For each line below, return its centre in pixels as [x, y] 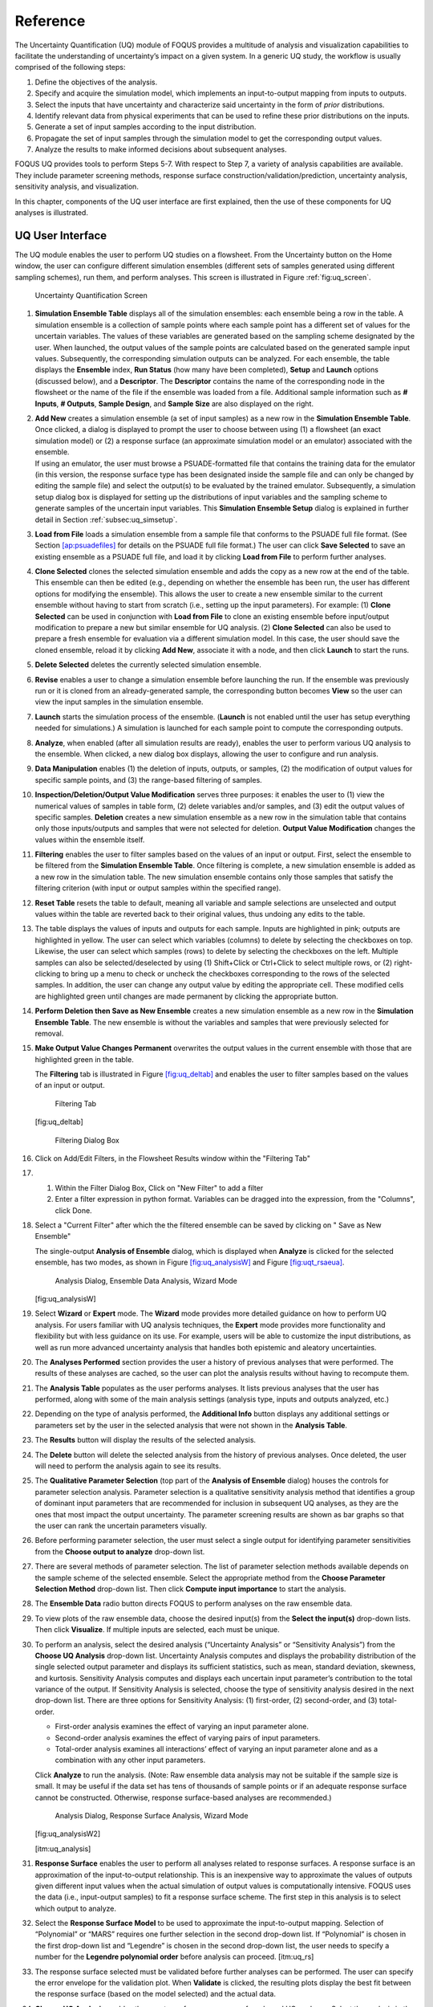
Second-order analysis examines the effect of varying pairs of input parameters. [188, 1737]
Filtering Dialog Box [87, 1140]
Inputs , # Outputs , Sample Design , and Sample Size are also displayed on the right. [174, 403]
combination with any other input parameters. [130, 1760]
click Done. [73, 1210]
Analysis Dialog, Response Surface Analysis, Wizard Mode [152, 1815]
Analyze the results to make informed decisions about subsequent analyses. [161, 149]
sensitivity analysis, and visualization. [77, 187]
